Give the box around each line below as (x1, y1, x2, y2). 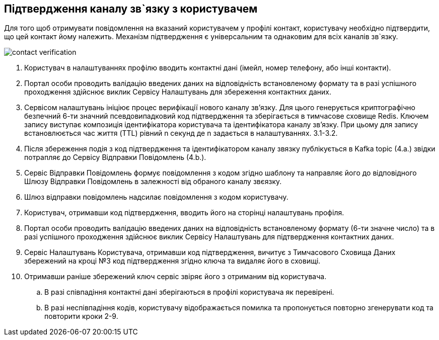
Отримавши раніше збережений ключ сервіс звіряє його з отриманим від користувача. (24, 272, 327, 281)
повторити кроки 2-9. (44, 312, 118, 321)
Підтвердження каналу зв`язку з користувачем (4, 3, 258, 15)
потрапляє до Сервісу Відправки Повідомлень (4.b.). (24, 153, 206, 162)
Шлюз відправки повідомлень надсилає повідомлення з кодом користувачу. (24, 193, 288, 202)
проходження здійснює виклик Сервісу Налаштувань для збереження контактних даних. (24, 88, 332, 97)
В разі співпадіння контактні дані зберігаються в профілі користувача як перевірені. (44, 288, 334, 297)
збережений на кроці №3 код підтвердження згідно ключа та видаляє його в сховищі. (24, 257, 321, 266)
